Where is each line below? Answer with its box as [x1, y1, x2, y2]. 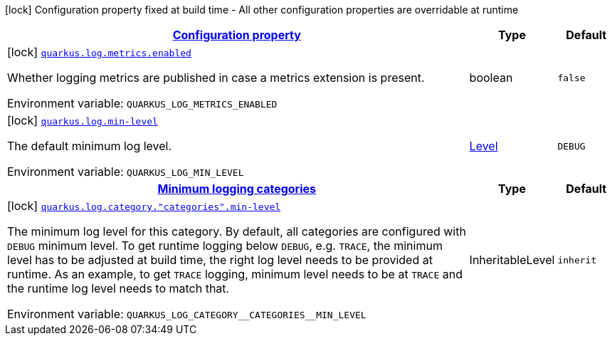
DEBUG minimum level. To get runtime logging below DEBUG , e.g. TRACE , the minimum [7, 238, 443, 253]
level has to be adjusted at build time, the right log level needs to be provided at [7, 253, 433, 267]
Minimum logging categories [157, 182, 317, 196]
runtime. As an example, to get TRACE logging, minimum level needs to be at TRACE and [7, 267, 463, 281]
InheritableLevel [469, 253, 555, 267]
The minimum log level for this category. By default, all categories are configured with [7, 224, 466, 238]
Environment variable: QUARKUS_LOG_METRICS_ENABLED [7, 96, 278, 110]
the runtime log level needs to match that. [7, 281, 230, 295]
